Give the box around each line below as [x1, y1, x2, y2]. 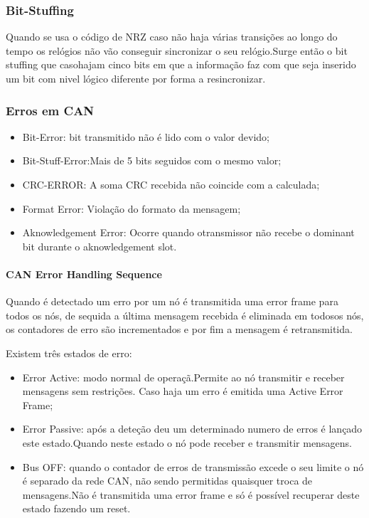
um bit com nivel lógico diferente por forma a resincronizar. [6, 71, 266, 85]
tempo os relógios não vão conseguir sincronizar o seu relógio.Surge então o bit [6, 43, 348, 58]
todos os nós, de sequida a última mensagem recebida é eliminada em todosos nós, [6, 307, 364, 322]
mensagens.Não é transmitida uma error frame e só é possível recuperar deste [22, 487, 360, 502]
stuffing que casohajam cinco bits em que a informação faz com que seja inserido [6, 57, 356, 72]
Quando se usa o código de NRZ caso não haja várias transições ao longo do [6, 29, 338, 44]
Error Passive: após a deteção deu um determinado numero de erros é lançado [22, 421, 363, 436]
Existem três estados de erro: [6, 345, 132, 360]
